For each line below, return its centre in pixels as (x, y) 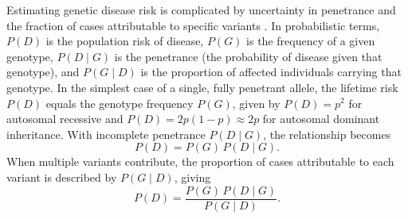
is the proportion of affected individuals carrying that (271, 72)
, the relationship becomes (327, 134)
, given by (256, 103)
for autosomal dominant (321, 119)
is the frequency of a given (311, 41)
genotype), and (43, 72)
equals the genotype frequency (120, 103)
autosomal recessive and (65, 119)
